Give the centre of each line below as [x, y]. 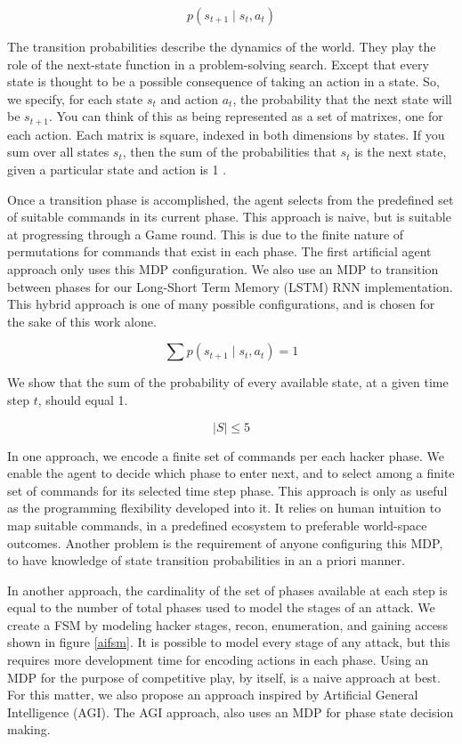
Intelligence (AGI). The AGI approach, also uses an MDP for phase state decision [231, 712]
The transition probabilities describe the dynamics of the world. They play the [222, 46]
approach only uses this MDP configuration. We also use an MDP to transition [223, 268]
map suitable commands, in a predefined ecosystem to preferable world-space [217, 525]
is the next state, [401, 152]
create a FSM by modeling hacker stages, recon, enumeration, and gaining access [227, 624]
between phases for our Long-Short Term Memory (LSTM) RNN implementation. [230, 286]
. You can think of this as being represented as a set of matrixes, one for [246, 116]
